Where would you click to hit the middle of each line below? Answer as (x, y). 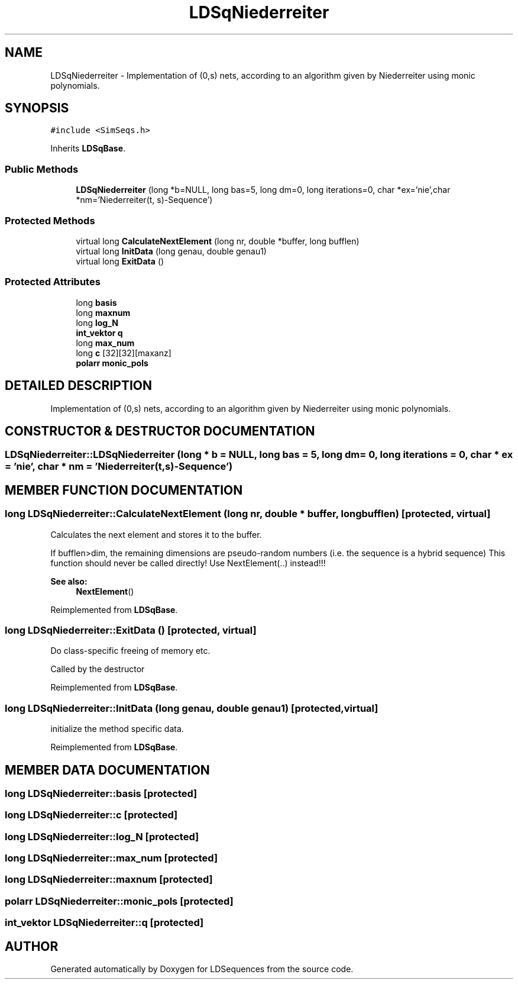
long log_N (97, 322)
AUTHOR (32, 946)
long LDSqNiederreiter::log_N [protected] (102, 836)
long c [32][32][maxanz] (124, 353)
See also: (69, 581)
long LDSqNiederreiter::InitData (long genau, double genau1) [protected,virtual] (192, 708)
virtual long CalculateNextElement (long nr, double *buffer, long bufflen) (218, 241)
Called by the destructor (98, 669)
